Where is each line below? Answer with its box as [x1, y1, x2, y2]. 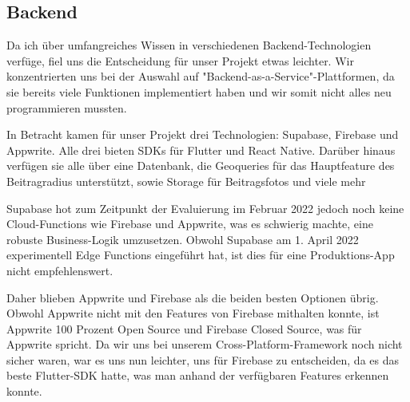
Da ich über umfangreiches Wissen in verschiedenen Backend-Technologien [6, 37, 372, 53]
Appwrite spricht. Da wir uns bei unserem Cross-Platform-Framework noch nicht [6, 336, 403, 353]
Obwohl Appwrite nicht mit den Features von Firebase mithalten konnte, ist [6, 305, 380, 321]
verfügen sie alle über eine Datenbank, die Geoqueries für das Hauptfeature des [6, 157, 395, 174]
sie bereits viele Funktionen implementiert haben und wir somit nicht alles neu [6, 83, 392, 100]
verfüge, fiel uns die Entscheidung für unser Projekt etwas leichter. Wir [6, 52, 354, 69]
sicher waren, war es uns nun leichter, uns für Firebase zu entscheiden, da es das [6, 351, 399, 368]
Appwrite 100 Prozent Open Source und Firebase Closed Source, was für [6, 320, 362, 337]
